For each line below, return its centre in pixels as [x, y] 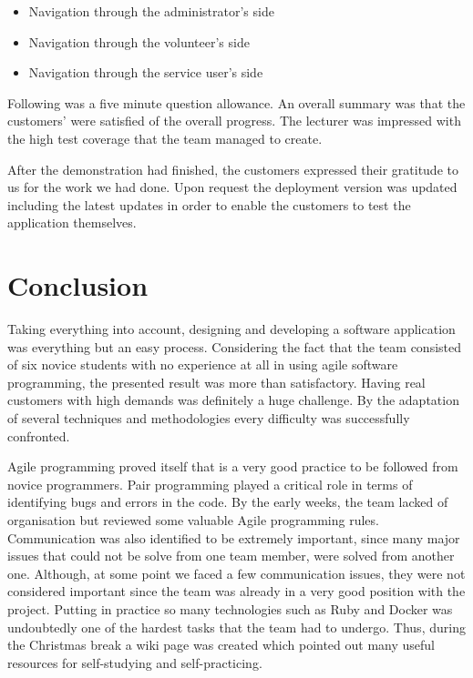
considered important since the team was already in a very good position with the [236, 591]
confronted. [39, 435]
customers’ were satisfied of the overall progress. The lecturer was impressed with [234, 121]
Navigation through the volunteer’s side [139, 41]
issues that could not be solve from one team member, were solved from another [231, 556]
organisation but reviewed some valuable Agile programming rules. [193, 520]
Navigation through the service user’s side [146, 72]
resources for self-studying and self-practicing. [135, 662]
